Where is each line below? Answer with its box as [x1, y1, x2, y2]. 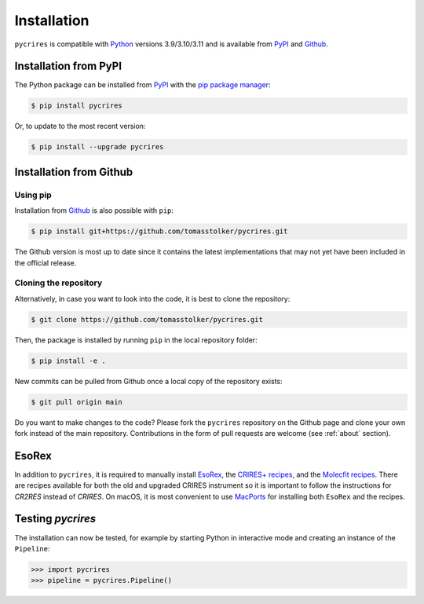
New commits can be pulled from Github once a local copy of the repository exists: [14, 376, 283, 386]
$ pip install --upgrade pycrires [31, 142, 164, 152]
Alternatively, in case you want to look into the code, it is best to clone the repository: [14, 294, 291, 303]
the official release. [14, 258, 77, 267]
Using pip [14, 189, 53, 200]
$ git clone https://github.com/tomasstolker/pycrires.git [31, 315, 263, 324]
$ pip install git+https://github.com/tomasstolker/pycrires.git [31, 227, 288, 236]
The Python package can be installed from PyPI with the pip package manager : [14, 80, 271, 90]
